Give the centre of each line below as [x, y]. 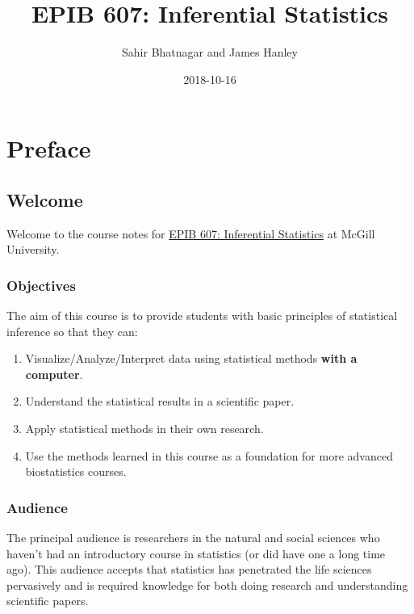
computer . [54, 374]
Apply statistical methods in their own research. [144, 429]
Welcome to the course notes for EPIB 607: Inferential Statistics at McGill [191, 233]
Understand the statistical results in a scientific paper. [160, 401]
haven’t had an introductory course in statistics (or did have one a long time [196, 553]
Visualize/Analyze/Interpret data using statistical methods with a [191, 358]
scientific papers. [48, 601]
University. [33, 249]
